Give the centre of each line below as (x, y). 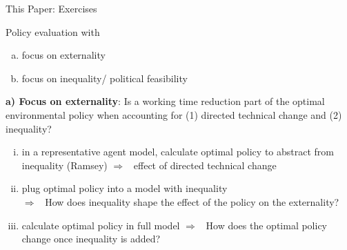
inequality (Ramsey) (65, 165)
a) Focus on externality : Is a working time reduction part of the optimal (165, 101)
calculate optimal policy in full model (101, 225)
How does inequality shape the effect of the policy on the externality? (192, 201)
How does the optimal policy (267, 225)
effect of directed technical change (205, 165)
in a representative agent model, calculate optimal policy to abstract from (178, 152)
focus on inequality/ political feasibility (105, 78)
